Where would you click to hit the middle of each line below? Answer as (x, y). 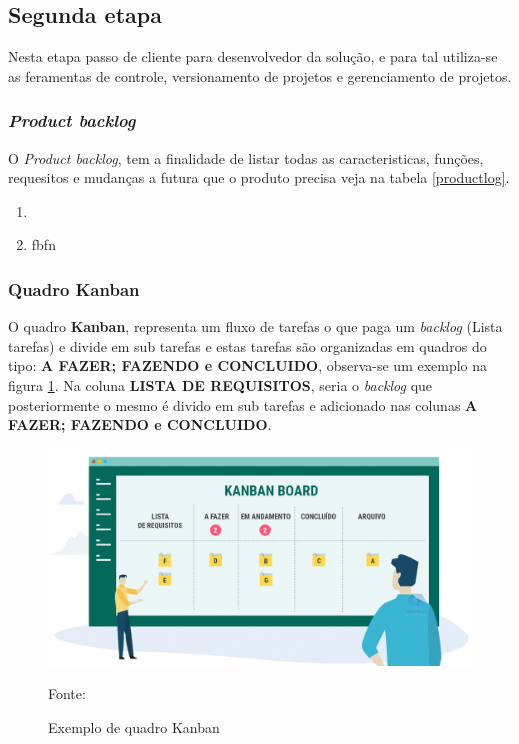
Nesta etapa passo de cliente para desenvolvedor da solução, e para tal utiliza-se (253, 56)
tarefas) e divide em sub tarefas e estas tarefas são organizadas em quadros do (247, 345)
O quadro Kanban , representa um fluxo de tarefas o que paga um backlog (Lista (255, 326)
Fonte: (67, 693)
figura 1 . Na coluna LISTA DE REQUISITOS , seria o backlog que (220, 384)
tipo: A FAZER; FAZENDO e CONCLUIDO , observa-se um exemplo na (248, 365)
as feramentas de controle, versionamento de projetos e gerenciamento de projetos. (260, 75)
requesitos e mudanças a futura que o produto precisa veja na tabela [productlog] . (259, 177)
